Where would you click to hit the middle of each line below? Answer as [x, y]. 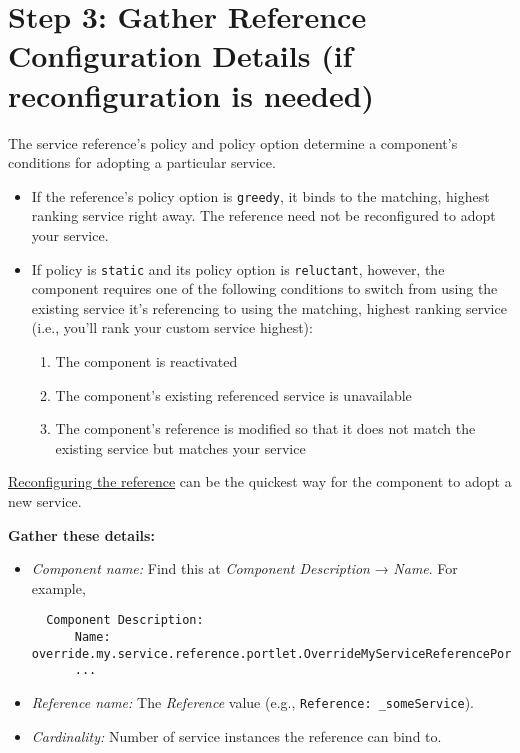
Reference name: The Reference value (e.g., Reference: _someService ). [252, 701]
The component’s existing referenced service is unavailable [233, 394]
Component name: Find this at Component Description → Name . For [244, 568]
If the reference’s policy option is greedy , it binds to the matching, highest [260, 195]
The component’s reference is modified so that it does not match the [265, 428]
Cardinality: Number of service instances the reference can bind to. [236, 735]
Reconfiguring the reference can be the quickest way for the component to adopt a [260, 481]
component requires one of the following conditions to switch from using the [264, 288]
